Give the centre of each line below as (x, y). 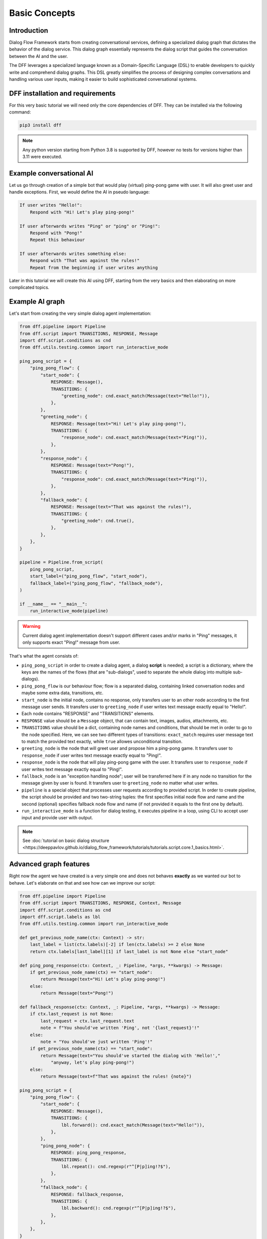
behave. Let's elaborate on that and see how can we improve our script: (82, 883)
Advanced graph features (49, 864)
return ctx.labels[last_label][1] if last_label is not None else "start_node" (129, 951)
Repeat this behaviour (57, 240)
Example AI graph (37, 302)
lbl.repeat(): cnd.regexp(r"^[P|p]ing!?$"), (116, 1166)
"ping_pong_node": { (65, 1146)
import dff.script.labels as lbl (60, 917)
